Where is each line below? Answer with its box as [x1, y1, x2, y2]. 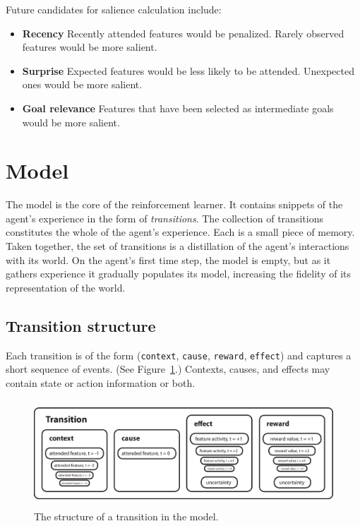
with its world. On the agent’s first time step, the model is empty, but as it [6, 252, 331, 267]
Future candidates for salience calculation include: [6, 2, 222, 16]
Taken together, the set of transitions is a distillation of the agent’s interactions [6, 239, 349, 253]
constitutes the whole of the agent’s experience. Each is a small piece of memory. [6, 225, 355, 239]
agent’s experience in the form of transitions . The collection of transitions [6, 210, 323, 225]
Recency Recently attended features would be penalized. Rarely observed [22, 25, 344, 40]
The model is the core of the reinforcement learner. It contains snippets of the [6, 197, 343, 212]
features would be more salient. [22, 40, 157, 54]
